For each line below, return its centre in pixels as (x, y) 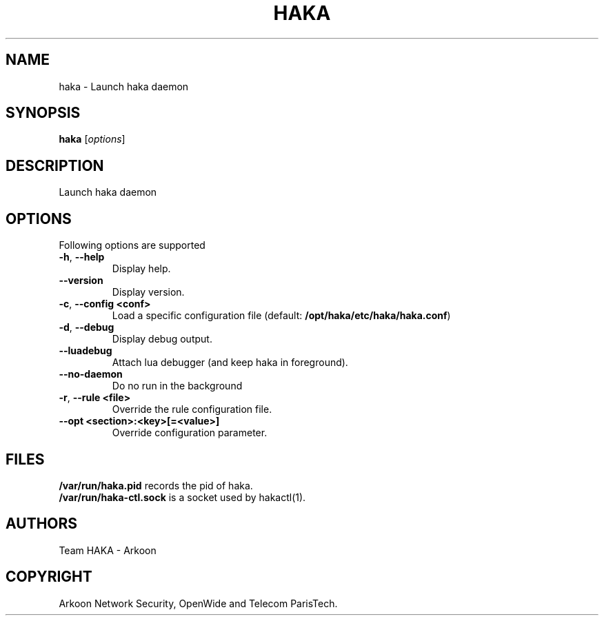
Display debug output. (162, 339)
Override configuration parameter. (190, 433)
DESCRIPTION (55, 165)
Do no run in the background (177, 386)
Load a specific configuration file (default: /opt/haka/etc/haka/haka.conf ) (281, 316)
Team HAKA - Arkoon (108, 550)
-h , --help (82, 257)
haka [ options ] (92, 139)
